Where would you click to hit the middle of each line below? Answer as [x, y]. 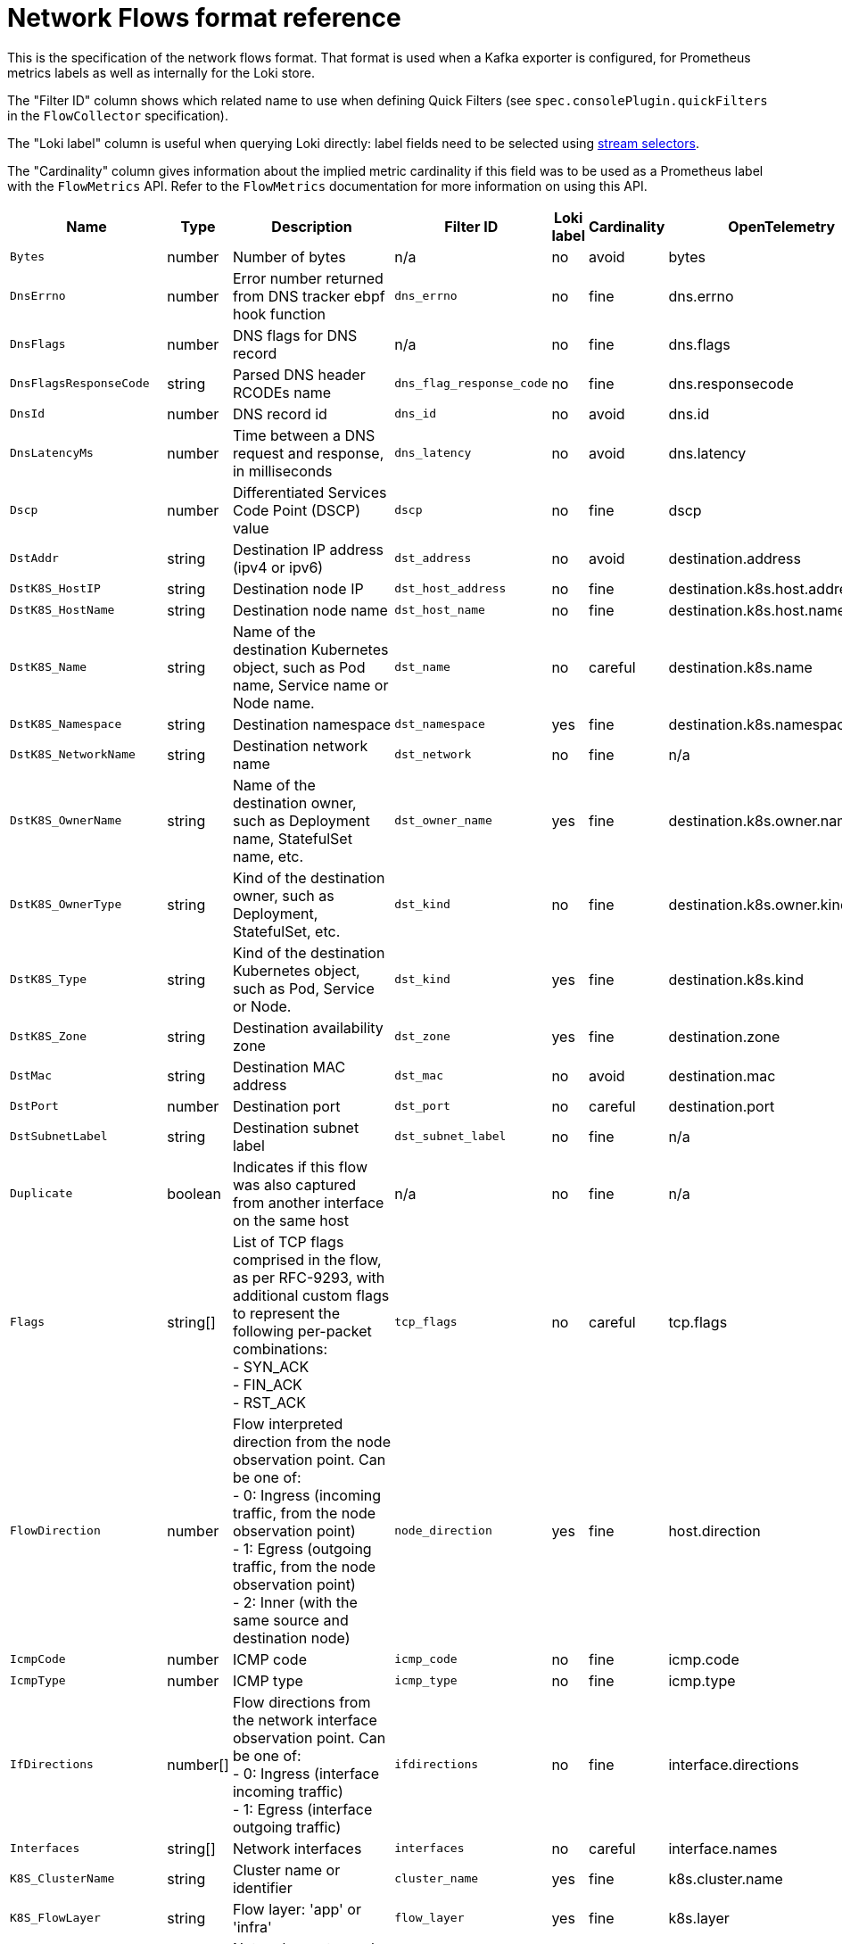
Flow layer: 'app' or [297, 1909]
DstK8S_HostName [62, 610]
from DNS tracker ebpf [309, 296]
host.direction [714, 1530]
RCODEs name [282, 392]
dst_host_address [450, 589]
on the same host [291, 1220]
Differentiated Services [310, 492]
